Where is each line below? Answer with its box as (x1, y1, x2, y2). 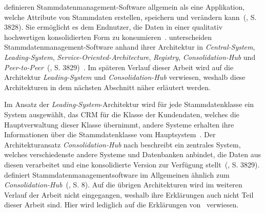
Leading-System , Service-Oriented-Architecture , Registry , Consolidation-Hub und (4, 51, 256, 62)
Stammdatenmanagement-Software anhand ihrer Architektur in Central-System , (4, 41, 255, 52)
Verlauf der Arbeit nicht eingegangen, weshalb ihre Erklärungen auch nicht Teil (4, 189, 254, 200)
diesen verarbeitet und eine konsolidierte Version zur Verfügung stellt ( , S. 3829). (4, 159, 260, 169)
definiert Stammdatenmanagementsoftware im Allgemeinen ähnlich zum (4, 169, 230, 180)
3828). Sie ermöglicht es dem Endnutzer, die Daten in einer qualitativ (4, 22, 223, 32)
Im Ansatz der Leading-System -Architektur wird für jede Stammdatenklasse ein (4, 99, 254, 110)
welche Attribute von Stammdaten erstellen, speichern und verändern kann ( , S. (4, 11, 257, 22)
